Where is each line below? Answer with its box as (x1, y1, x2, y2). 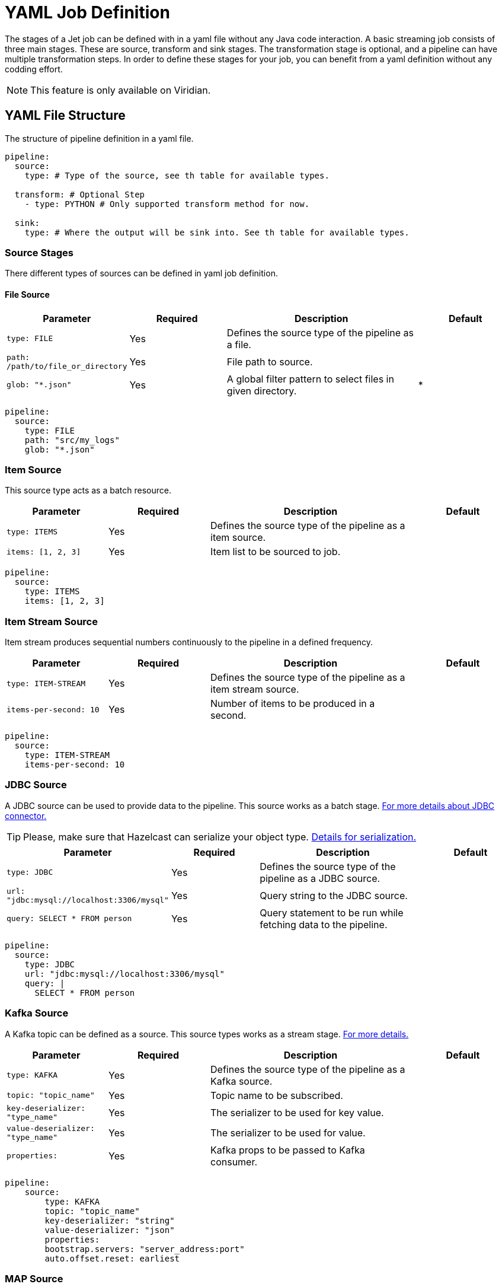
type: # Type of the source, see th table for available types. (24, 170, 330, 180)
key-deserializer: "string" (44, 1215, 175, 1225)
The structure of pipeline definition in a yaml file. (5, 133, 194, 144)
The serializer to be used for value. (210, 1126, 366, 1139)
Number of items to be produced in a (210, 697, 375, 710)
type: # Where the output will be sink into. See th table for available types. (24, 227, 410, 237)
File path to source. (226, 355, 313, 368)
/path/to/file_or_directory (7, 361, 127, 371)
